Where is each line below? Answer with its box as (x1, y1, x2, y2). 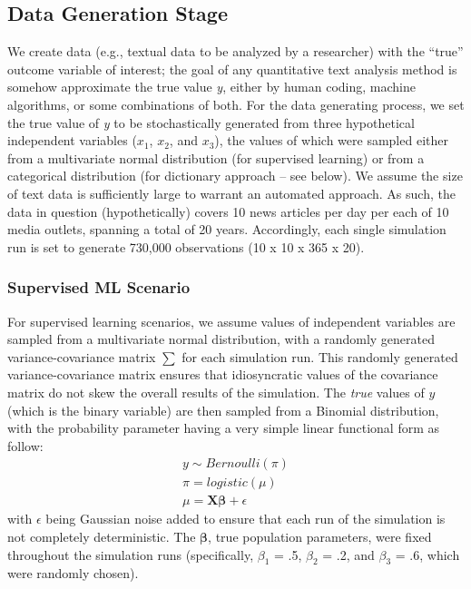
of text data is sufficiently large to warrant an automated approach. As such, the (7, 183, 456, 202)
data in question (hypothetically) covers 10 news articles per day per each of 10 (7, 201, 449, 221)
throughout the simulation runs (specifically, (7, 545, 254, 564)
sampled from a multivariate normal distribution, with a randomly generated (7, 329, 435, 348)
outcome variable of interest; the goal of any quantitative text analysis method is (7, 59, 457, 78)
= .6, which (395, 545, 460, 564)
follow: (7, 436, 44, 455)
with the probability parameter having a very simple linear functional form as (7, 418, 440, 437)
